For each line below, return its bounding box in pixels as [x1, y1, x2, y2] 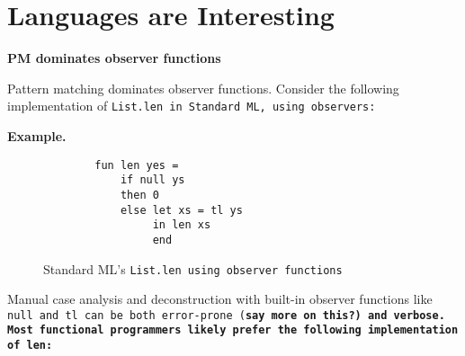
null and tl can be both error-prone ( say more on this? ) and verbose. [7, 308, 445, 322]
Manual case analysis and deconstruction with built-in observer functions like [7, 289, 433, 308]
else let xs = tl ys [120, 203, 243, 217]
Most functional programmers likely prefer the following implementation [7, 324, 459, 337]
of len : [7, 339, 53, 352]
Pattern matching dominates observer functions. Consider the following [7, 78, 399, 97]
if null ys [120, 174, 185, 187]
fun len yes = [94, 158, 179, 172]
